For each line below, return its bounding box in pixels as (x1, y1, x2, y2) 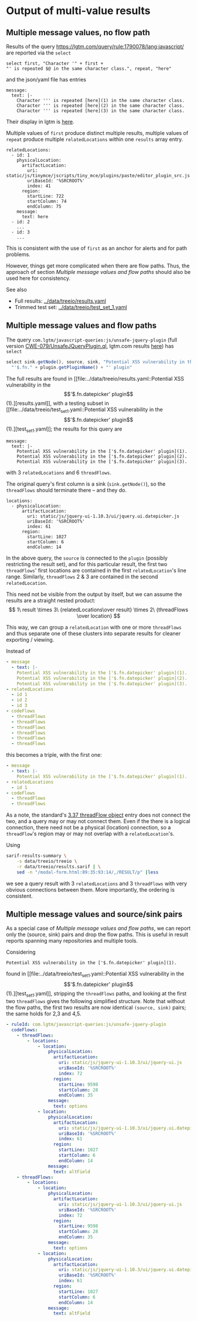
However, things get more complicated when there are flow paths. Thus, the (6, 262, 190, 269)
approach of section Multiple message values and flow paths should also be (6, 269, 191, 275)
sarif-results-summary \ (6, 853, 67, 859)
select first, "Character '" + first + (6, 60, 104, 66)
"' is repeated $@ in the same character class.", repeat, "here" (6, 66, 172, 72)
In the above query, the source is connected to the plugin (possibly (6, 554, 168, 561)
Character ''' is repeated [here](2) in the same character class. (16, 103, 185, 109)
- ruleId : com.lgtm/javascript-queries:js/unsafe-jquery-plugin (6, 1022, 167, 1028)
